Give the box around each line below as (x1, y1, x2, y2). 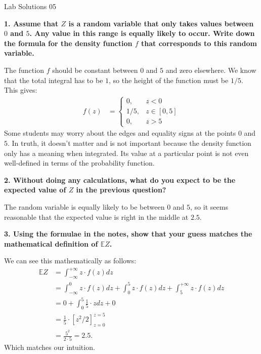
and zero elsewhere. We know (165, 64, 256, 75)
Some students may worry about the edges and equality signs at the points (4, 128, 236, 138)
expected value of (4, 184, 66, 195)
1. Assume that (4, 18, 59, 28)
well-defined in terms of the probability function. (4, 158, 155, 168)
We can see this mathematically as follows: (4, 255, 137, 266)
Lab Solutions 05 (4, 1, 56, 11)
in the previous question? (76, 184, 166, 195)
